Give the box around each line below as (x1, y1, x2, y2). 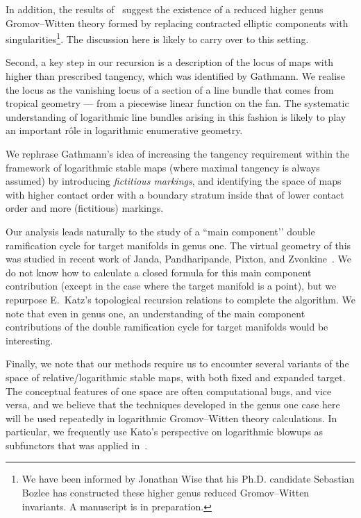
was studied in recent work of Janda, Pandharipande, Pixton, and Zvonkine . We (6, 251, 351, 266)
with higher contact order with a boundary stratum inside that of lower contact (6, 187, 344, 201)
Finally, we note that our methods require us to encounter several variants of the (6, 356, 349, 371)
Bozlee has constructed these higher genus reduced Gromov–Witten (22, 485, 310, 500)
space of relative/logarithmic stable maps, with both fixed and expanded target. (6, 369, 346, 384)
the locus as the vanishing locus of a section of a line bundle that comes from (6, 82, 334, 97)
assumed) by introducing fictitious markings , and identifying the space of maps (6, 174, 342, 188)
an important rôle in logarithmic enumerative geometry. (6, 123, 243, 137)
